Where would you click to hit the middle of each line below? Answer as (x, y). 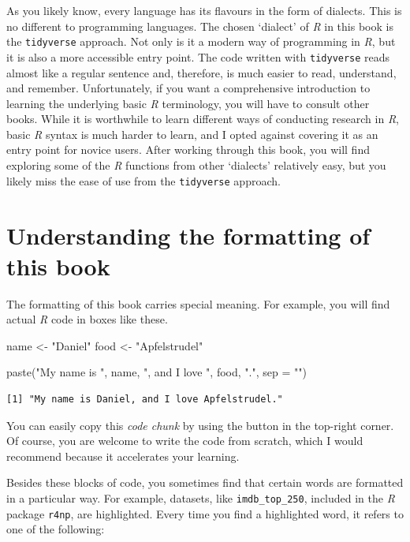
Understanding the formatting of (188, 235)
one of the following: (56, 529)
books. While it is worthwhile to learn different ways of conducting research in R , (203, 119)
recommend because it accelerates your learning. (123, 456)
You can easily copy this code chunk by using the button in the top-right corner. (200, 425)
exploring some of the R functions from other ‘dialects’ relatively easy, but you (196, 165)
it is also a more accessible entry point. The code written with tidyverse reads (198, 56)
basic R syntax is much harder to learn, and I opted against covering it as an (192, 134)
